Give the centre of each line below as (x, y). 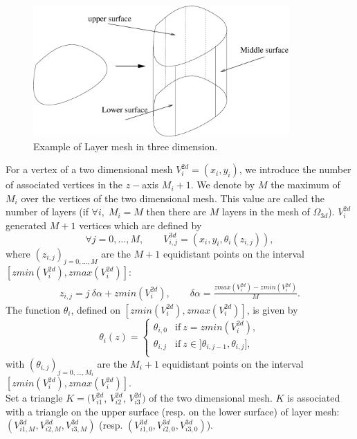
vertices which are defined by (140, 225)
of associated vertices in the (64, 185)
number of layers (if (47, 212)
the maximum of (305, 185)
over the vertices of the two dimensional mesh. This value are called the (173, 198)
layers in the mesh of (266, 212)
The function (33, 309)
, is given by (272, 309)
